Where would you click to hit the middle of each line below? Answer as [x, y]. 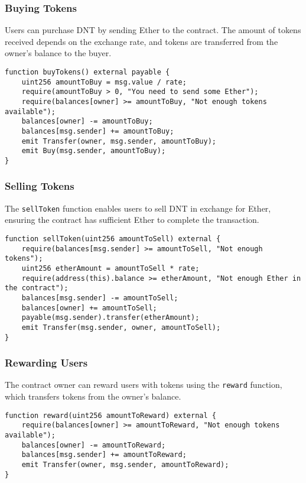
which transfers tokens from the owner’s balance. [93, 396]
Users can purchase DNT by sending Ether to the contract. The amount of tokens [153, 30]
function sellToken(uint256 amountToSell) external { [113, 239]
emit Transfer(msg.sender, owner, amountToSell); [121, 327]
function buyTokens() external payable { [87, 72]
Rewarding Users [46, 363]
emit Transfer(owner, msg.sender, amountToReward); [125, 465]
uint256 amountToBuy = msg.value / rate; [104, 82]
